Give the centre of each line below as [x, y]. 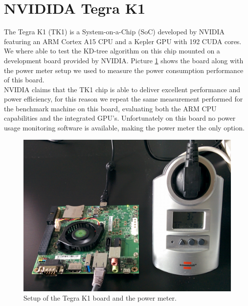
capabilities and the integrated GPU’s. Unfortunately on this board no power [120, 118]
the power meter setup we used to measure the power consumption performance [124, 70]
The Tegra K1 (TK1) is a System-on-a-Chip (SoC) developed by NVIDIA [114, 32]
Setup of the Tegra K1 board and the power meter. [100, 298]
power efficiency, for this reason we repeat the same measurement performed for [124, 99]
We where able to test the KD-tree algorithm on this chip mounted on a [112, 51]
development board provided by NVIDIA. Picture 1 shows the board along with [124, 60]
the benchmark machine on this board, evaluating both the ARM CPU [110, 108]
